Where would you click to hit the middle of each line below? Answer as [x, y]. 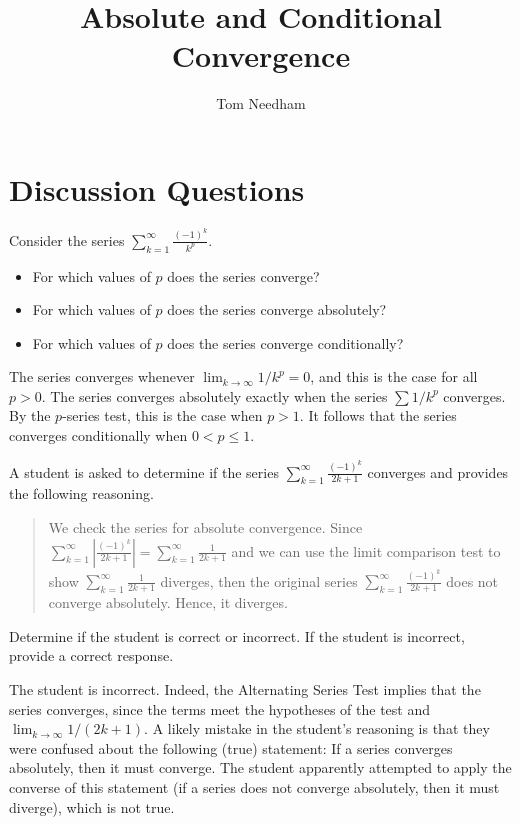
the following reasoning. [81, 493]
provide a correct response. [91, 655]
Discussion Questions [157, 188]
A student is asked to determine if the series [144, 471]
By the [30, 415]
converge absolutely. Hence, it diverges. [168, 602]
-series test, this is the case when [162, 415]
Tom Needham [261, 103]
